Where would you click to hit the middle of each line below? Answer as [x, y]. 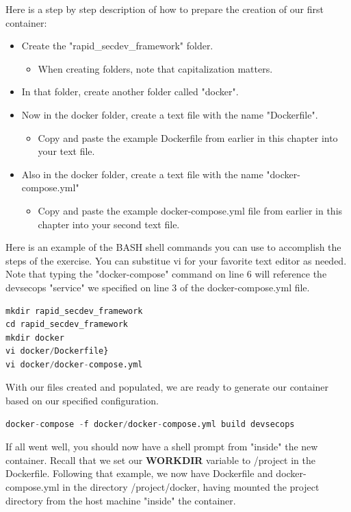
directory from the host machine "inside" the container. [121, 500]
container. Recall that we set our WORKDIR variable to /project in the [161, 460]
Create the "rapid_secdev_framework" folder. [117, 46]
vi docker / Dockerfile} [57, 351]
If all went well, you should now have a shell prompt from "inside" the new [162, 447]
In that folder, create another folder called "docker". [130, 92]
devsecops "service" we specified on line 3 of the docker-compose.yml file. [158, 287]
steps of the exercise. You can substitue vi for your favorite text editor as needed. [176, 260]
